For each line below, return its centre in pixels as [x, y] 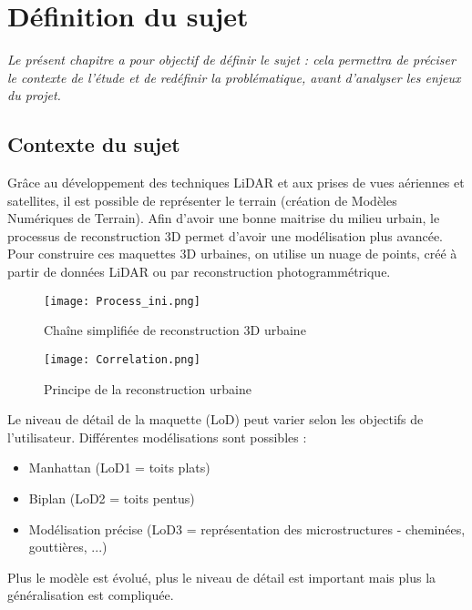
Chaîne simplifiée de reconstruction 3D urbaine [175, 330]
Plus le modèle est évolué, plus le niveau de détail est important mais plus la [222, 577]
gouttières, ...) [68, 547]
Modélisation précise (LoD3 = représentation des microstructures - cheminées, [247, 529]
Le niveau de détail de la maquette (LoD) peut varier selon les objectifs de [215, 419]
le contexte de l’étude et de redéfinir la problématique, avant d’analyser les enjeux [234, 77]
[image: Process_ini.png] [122, 301]
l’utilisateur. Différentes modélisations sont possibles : [157, 437]
